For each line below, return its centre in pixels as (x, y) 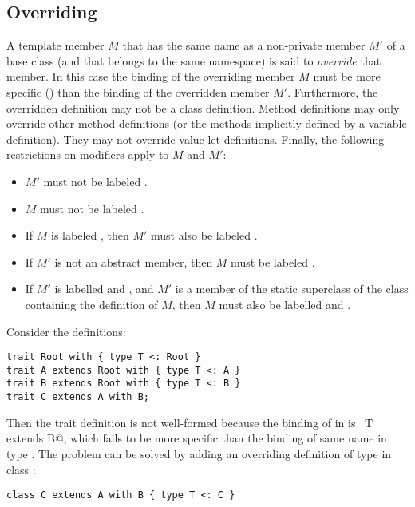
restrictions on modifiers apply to (88, 154)
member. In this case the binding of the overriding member (151, 76)
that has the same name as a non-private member (244, 45)
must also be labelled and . (285, 304)
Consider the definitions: (66, 331)
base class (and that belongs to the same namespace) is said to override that (194, 60)
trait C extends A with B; (78, 397)
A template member (55, 45)
